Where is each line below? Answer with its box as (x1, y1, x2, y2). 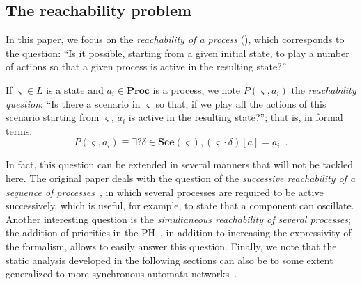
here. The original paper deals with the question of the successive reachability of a (6, 170, 356, 185)
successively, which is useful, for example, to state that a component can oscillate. (6, 198, 354, 213)
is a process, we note (152, 82, 241, 97)
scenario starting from (6, 110, 100, 124)
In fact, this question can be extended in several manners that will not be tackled (6, 157, 353, 172)
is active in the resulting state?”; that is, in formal (128, 110, 343, 124)
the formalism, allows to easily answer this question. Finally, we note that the (6, 238, 337, 253)
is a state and (46, 82, 104, 97)
